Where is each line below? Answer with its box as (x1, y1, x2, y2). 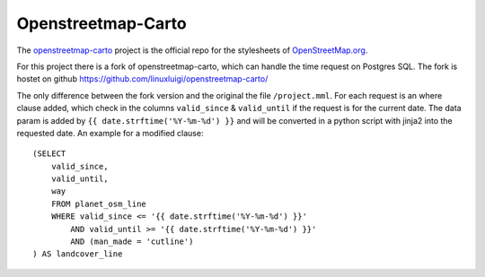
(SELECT (32, 149, 66, 159)
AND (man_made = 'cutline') (70, 237, 194, 247)
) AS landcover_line (32, 249, 123, 259)
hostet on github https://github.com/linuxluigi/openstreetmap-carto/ (16, 74, 269, 84)
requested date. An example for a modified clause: (16, 127, 204, 138)
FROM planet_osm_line (50, 198, 147, 209)
